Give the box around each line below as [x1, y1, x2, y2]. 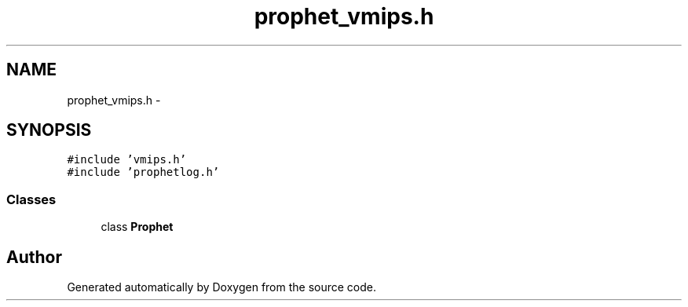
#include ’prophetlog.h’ [67, 166, 220, 179]
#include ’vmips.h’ [67, 153, 187, 166]
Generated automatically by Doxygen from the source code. [67, 280, 377, 294]
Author [6, 247, 62, 267]
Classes [6, 191, 57, 207]
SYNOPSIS [6, 120, 92, 141]
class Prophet [101, 220, 174, 234]
